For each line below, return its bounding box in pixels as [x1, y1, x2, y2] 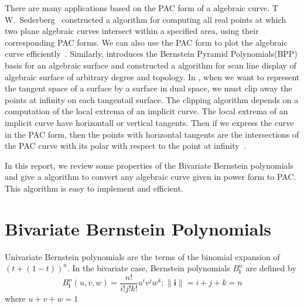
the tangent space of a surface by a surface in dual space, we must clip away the [5, 82, 292, 94]
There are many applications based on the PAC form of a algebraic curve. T [5, 2, 278, 13]
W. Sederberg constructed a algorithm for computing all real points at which [5, 13, 286, 25]
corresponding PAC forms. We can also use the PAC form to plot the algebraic [5, 36, 288, 48]
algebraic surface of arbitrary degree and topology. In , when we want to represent [5, 70, 300, 83]
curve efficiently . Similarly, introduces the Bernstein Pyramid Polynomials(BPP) [5, 47, 298, 60]
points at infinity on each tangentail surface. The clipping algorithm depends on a [5, 93, 299, 105]
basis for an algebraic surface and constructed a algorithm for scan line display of [5, 59, 296, 71]
